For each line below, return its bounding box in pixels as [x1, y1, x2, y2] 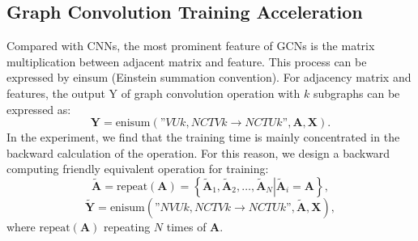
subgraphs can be [313, 84, 400, 101]
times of [166, 218, 207, 235]
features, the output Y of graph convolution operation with [6, 84, 301, 101]
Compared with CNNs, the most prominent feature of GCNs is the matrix [6, 37, 375, 54]
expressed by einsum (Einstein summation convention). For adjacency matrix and [6, 69, 412, 86]
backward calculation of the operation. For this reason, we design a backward [6, 144, 390, 161]
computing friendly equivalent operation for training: [6, 160, 269, 177]
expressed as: [6, 100, 71, 117]
